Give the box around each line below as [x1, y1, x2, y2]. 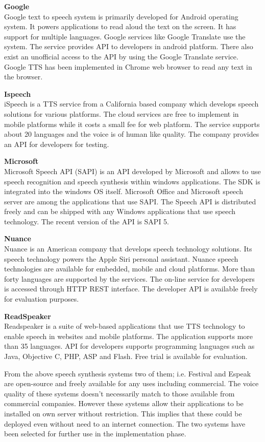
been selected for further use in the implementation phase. [4, 428, 186, 439]
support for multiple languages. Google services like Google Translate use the [4, 31, 246, 41]
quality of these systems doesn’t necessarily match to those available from [4, 388, 235, 398]
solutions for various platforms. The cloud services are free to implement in [4, 108, 239, 119]
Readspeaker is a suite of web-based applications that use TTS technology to [4, 321, 245, 331]
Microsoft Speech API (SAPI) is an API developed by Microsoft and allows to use [4, 165, 261, 176]
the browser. [4, 71, 43, 82]
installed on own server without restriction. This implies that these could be [4, 408, 242, 418]
